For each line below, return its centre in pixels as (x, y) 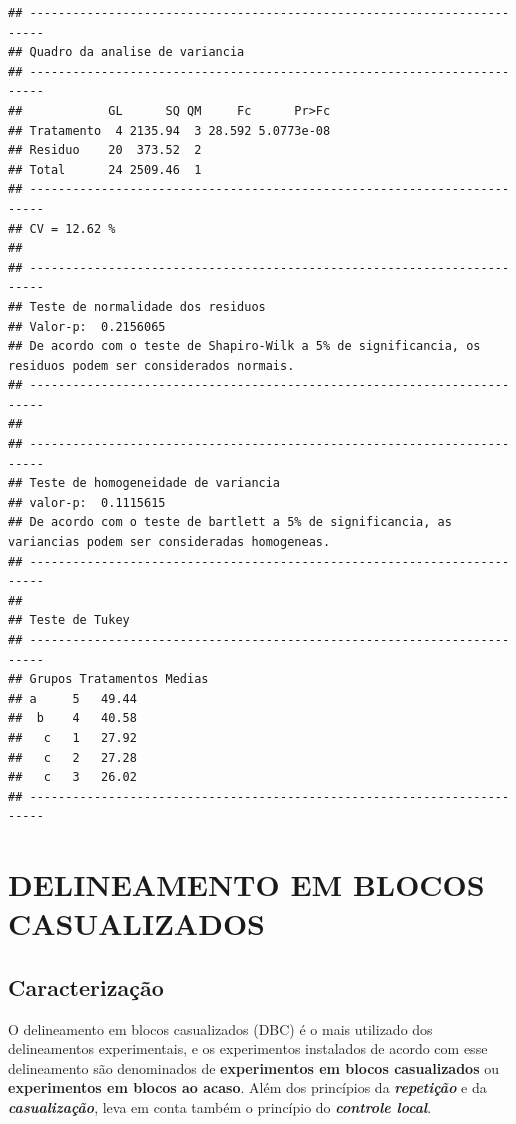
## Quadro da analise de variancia (126, 52)
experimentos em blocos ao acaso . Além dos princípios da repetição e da (247, 1087)
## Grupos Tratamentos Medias (108, 679)
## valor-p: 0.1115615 (87, 502)
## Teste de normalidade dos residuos (137, 306)
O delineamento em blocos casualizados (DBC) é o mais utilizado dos (220, 1028)
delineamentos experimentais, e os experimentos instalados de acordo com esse (248, 1048)
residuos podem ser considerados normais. (151, 365)
